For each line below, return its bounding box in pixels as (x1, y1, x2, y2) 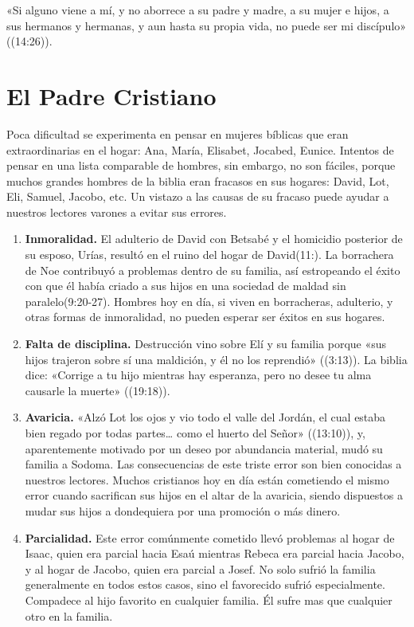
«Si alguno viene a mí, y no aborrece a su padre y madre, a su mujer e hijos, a (6, 2, 389, 18)
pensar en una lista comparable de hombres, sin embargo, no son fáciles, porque (6, 157, 396, 174)
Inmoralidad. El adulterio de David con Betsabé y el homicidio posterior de (25, 230, 403, 247)
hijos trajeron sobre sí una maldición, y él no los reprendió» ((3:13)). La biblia (25, 351, 408, 367)
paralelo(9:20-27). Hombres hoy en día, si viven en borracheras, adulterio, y (25, 292, 393, 309)
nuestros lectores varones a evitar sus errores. (6, 203, 227, 220)
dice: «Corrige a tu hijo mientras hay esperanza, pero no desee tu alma (25, 366, 372, 383)
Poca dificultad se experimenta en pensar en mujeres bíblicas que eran (6, 125, 349, 142)
